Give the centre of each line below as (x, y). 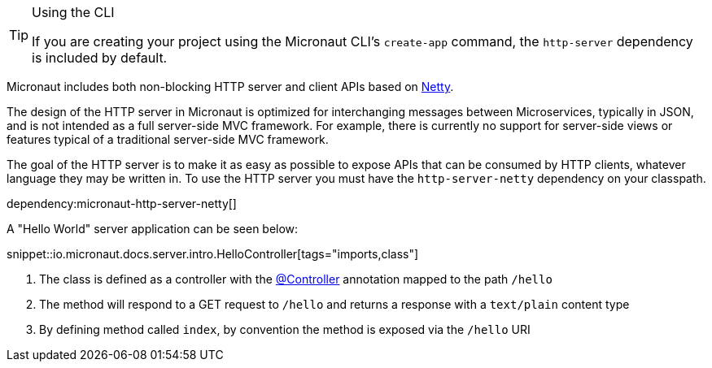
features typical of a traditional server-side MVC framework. (168, 139)
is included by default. (100, 58)
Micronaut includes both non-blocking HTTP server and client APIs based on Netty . (230, 87)
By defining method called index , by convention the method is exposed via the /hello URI (285, 329)
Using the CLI (73, 12)
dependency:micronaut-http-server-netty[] (122, 203)
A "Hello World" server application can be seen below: (153, 229)
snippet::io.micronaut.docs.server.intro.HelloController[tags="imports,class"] (213, 254)
